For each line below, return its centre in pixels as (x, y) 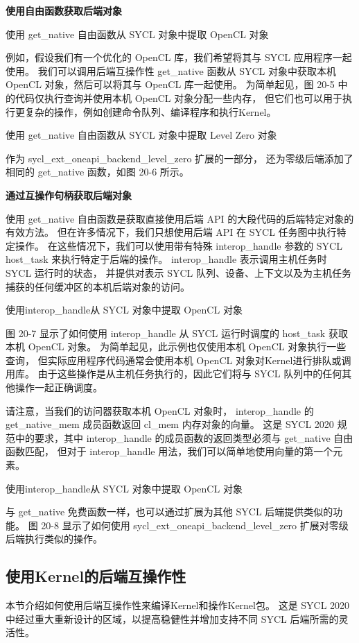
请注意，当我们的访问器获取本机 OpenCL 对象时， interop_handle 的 (160, 410)
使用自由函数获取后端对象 (64, 10)
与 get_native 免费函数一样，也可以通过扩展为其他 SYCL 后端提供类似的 (169, 512)
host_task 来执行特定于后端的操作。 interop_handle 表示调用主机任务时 (166, 259)
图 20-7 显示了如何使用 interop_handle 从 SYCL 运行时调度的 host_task (166, 333)
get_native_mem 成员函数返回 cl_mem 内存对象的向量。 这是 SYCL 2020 (170, 424)
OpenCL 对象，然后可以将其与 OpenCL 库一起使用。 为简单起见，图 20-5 (170, 84)
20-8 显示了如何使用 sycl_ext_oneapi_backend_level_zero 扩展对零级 (195, 525)
